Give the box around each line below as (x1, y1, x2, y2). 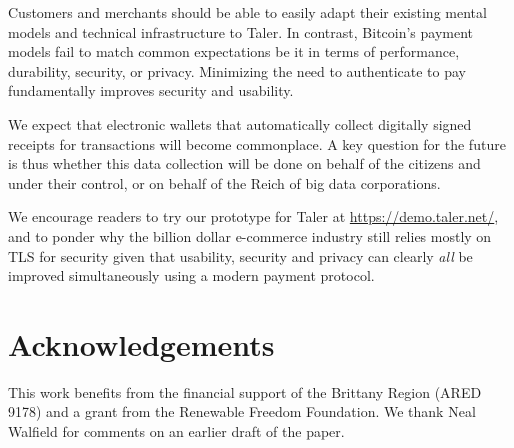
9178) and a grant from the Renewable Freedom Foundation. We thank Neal (8, 401, 476, 422)
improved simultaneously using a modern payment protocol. (8, 265, 375, 286)
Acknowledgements (8, 323, 275, 364)
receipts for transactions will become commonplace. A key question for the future (8, 133, 506, 154)
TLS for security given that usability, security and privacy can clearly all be (8, 245, 473, 266)
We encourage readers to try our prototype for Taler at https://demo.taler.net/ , (8, 206, 499, 227)
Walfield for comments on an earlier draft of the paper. (8, 421, 345, 442)
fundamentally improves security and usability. (8, 80, 294, 101)
